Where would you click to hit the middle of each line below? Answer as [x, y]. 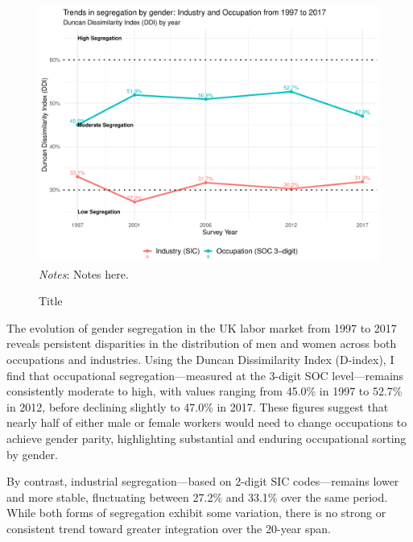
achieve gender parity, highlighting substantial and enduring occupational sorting [206, 438]
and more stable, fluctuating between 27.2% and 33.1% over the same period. [197, 496]
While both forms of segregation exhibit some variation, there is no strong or [196, 513]
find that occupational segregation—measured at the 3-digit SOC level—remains [205, 375]
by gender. [32, 454]
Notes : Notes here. [84, 273]
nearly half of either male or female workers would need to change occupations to [207, 422]
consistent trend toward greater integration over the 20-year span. [169, 528]
